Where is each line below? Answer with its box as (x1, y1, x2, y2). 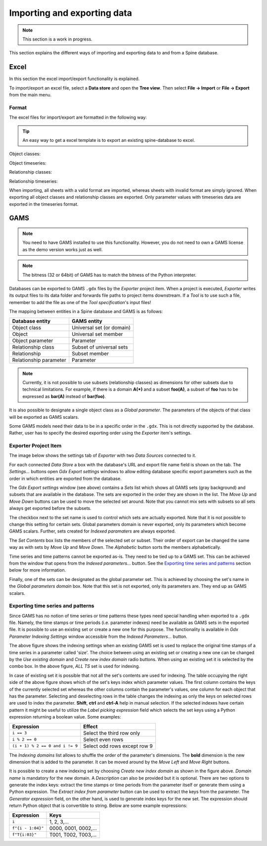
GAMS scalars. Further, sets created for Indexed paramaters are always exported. (9, 528, 176, 534)
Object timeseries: (9, 160, 46, 166)
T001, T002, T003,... (49, 831, 97, 838)
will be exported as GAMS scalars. (9, 414, 79, 420)
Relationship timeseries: (9, 178, 58, 184)
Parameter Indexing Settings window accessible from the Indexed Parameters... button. (9, 633, 187, 639)
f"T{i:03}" (12, 832, 37, 838)
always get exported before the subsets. (9, 505, 91, 511)
